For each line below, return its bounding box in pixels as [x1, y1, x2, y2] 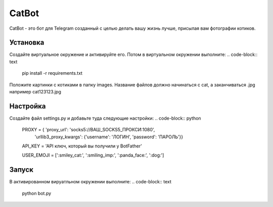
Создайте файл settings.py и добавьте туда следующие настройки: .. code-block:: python [9, 115, 202, 121]
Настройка [9, 101, 46, 111]
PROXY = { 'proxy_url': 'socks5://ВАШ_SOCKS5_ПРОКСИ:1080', [22, 127, 155, 133]
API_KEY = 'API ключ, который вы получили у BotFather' [22, 143, 143, 149]
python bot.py [22, 190, 52, 196]
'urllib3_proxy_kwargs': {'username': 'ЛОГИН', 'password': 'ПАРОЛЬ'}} [34, 134, 184, 140]
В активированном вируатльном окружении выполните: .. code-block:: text [9, 179, 172, 185]
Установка [9, 38, 44, 47]
